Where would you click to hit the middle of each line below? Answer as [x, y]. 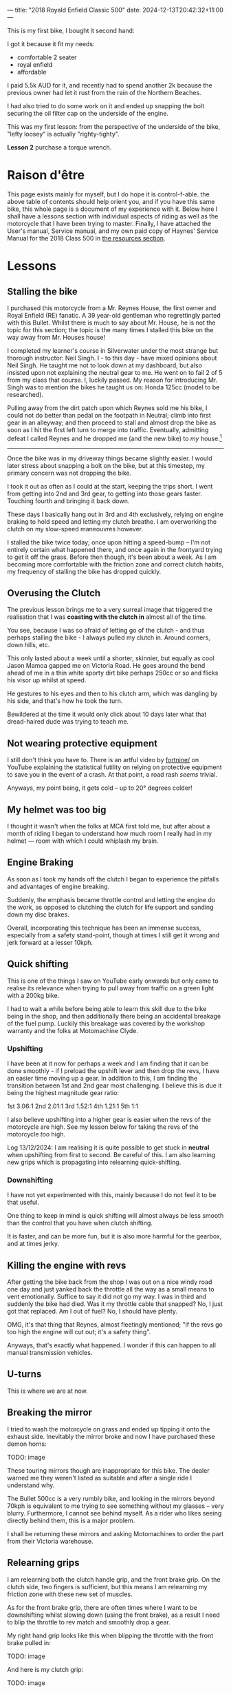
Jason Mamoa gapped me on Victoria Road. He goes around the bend [106, 666]
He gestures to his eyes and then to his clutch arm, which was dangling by [112, 694]
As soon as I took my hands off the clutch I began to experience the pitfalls [113, 879]
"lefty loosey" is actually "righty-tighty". [63, 134]
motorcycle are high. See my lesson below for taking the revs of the [103, 1127]
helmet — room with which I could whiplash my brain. [83, 841]
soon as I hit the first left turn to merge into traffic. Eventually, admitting [108, 429]
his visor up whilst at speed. [47, 680]
